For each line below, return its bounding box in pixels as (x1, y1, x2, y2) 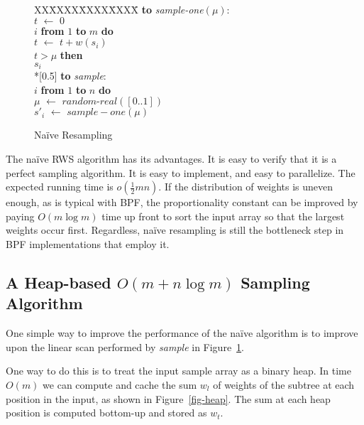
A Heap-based (6, 271, 111, 293)
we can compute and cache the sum (43, 377, 197, 392)
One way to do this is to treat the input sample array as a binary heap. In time (6, 363, 351, 378)
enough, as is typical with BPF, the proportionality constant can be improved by (6, 195, 358, 210)
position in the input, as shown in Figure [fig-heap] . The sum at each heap (6, 391, 331, 406)
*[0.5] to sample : (34, 68, 106, 83)
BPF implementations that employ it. (6, 236, 170, 251)
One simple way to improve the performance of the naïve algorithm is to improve (6, 326, 358, 340)
